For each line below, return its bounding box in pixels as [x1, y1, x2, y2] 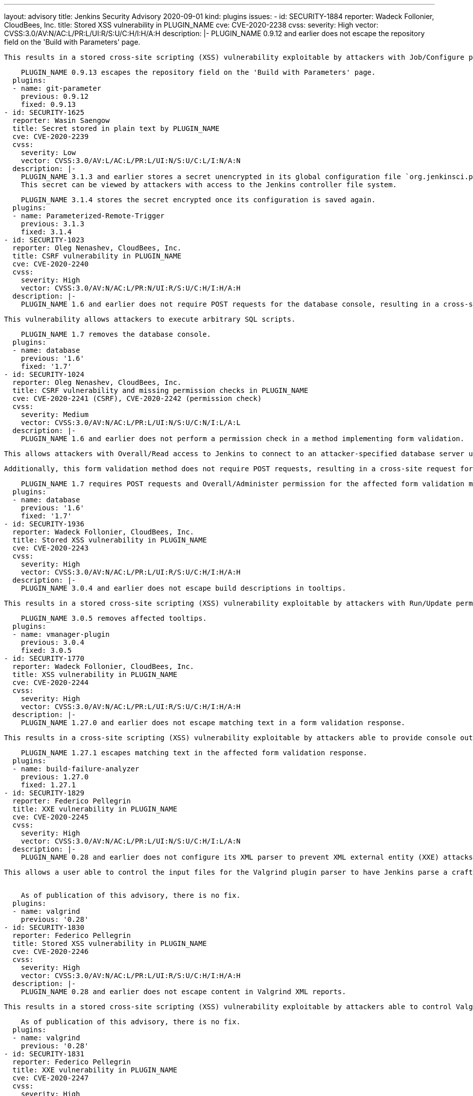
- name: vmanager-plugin [12, 630, 110, 638]
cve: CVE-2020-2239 [12, 132, 89, 141]
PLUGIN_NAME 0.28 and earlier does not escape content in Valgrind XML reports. [21, 988, 346, 996]
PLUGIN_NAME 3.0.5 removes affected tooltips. [21, 614, 207, 622]
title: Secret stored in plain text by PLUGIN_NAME [12, 124, 219, 132]
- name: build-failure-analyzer [12, 765, 139, 773]
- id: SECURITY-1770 [4, 654, 85, 662]
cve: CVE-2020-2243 [12, 544, 89, 552]
